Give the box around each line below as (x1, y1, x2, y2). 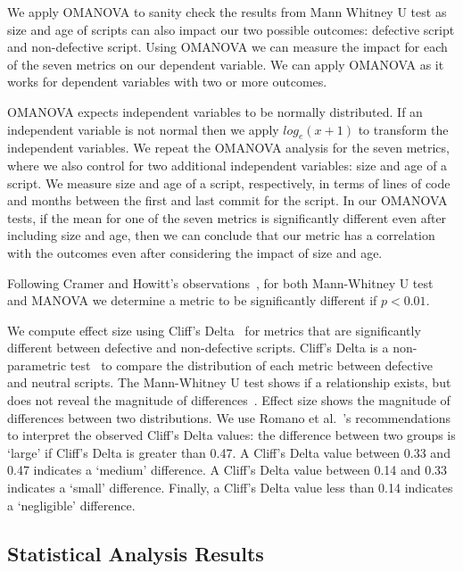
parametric (7, 355, 67, 374)
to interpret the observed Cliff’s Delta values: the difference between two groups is (7, 426, 456, 444)
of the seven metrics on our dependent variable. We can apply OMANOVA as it (7, 54, 444, 73)
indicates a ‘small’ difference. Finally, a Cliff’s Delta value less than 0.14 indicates (7, 478, 453, 497)
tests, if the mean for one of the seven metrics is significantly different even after (7, 208, 447, 227)
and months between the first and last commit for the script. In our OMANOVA (7, 191, 448, 210)
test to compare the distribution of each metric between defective (70, 355, 434, 374)
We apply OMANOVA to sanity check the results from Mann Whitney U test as (7, 3, 447, 21)
